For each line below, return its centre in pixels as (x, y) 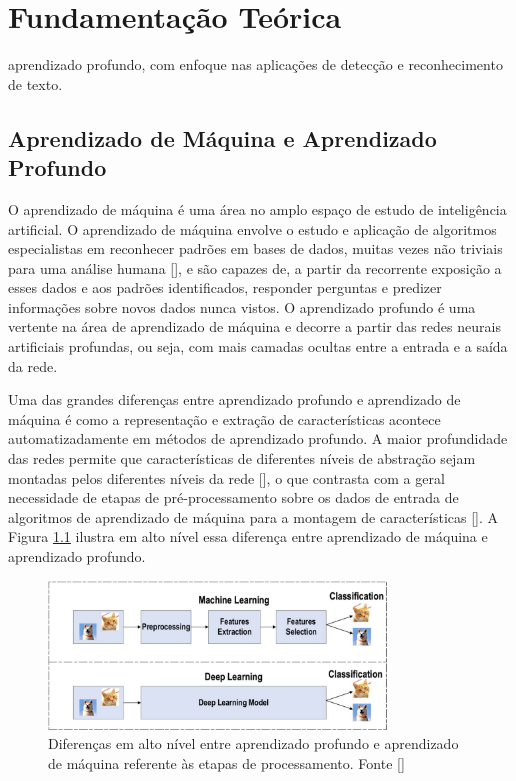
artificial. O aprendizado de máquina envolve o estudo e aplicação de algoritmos (252, 228)
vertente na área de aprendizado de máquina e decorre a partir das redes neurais (254, 326)
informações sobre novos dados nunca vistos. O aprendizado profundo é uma (242, 306)
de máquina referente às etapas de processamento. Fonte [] (226, 762)
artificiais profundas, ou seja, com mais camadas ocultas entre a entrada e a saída (258, 346)
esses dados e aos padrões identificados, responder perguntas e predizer (225, 287)
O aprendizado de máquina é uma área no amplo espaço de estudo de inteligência (257, 208)
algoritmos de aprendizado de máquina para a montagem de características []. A (253, 516)
